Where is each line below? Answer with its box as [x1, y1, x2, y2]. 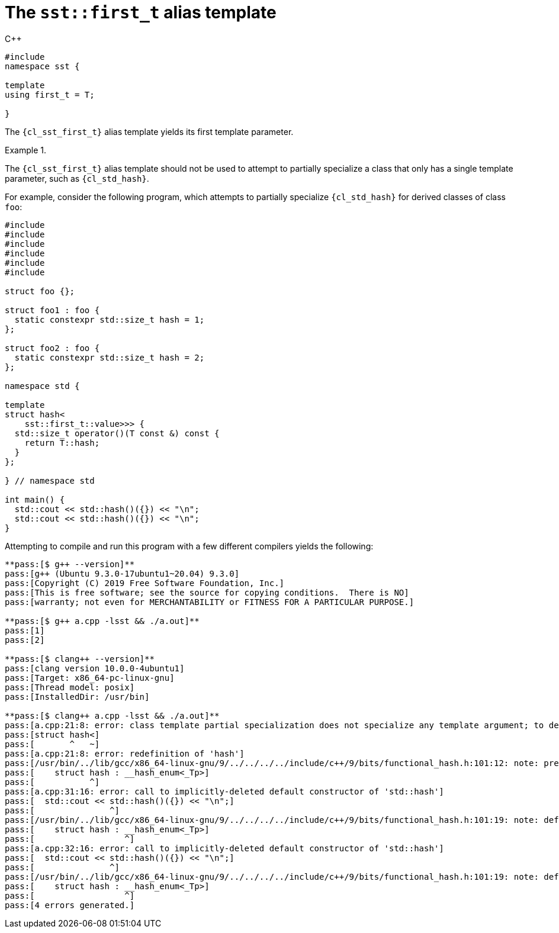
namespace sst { [5, 61, 80, 71]
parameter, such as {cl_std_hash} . [5, 173, 149, 184]
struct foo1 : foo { [5, 305, 100, 315]
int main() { [5, 494, 65, 504]
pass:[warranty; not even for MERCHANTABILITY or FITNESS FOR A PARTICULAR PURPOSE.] [5, 597, 415, 607]
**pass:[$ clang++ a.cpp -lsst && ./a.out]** [5, 710, 220, 720]
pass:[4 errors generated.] [5, 900, 135, 910]
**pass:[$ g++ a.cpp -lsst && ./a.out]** [5, 616, 200, 626]
